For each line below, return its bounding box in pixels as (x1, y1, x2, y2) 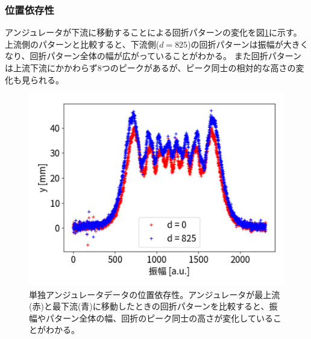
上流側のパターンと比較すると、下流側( (5, 37, 160, 50)
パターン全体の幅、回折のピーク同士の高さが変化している (45, 311, 273, 324)
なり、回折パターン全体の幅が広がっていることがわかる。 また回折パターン (5, 49, 301, 62)
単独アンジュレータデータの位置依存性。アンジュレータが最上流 (29, 288, 280, 300)
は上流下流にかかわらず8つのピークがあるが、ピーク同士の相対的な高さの (5, 62, 296, 74)
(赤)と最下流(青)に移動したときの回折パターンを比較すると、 (29, 300, 269, 312)
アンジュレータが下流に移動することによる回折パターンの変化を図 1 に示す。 (5, 26, 302, 39)
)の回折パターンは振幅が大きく (187, 37, 309, 50)
